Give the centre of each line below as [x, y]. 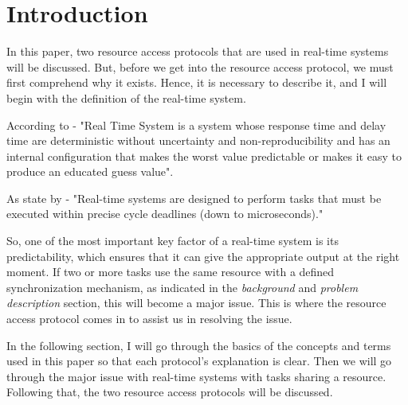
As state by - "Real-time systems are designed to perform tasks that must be [194, 198]
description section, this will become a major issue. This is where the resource [196, 303]
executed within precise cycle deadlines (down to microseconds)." [165, 214]
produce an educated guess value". [90, 171]
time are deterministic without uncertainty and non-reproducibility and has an [198, 140]
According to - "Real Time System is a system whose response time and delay [196, 125]
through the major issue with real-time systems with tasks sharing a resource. [196, 376]
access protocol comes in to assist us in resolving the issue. [149, 319]
